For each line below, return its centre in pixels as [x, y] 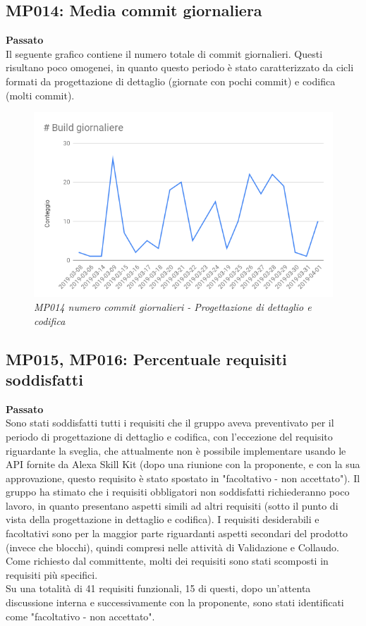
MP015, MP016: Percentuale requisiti [146, 358]
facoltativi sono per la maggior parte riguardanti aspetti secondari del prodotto [177, 533]
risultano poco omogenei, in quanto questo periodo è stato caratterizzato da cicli [180, 67]
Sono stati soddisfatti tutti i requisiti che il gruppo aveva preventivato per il [170, 423]
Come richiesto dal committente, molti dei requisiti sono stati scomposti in [167, 561]
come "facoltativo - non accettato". [80, 616]
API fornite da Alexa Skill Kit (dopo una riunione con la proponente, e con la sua [183, 464]
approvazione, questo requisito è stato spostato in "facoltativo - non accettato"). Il [183, 478]
